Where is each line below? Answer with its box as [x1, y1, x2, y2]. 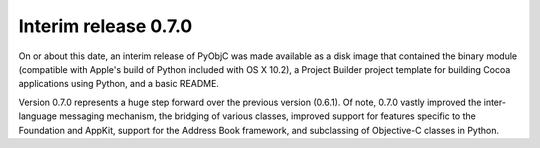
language [18, 110, 57, 122]
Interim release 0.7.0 [18, 15, 193, 37]
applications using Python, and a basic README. [18, 78, 220, 90]
